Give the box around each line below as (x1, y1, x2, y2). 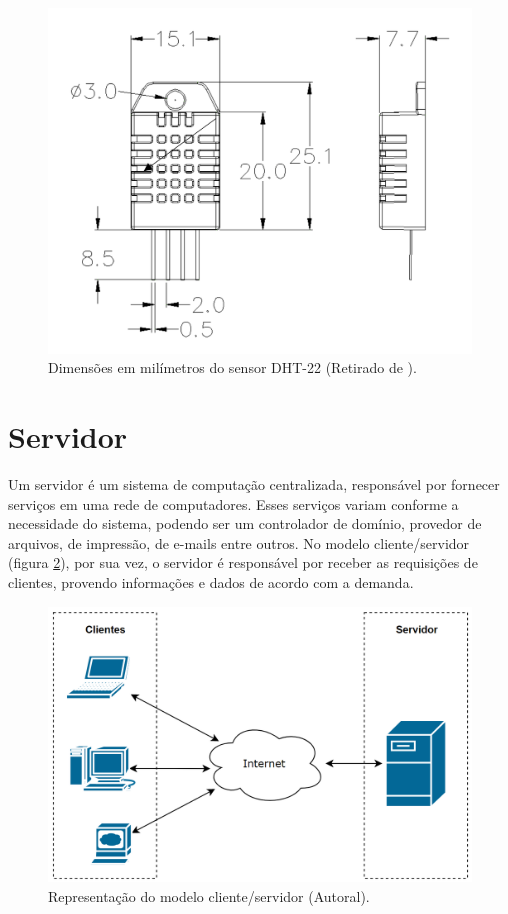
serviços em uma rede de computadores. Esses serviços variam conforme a (8, 493, 459, 514)
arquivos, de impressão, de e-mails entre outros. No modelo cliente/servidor (8, 532, 470, 553)
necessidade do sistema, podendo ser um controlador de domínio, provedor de (8, 513, 482, 534)
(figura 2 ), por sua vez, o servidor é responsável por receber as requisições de (8, 552, 478, 573)
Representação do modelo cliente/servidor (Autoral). (48, 885, 370, 906)
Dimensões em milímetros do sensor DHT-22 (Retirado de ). (48, 357, 417, 378)
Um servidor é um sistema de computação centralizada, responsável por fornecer (8, 474, 500, 495)
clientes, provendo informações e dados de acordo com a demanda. (8, 572, 414, 593)
